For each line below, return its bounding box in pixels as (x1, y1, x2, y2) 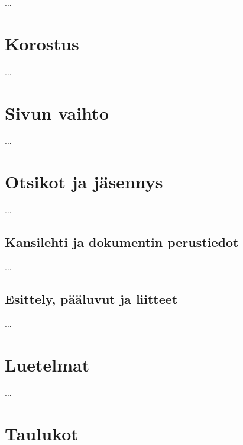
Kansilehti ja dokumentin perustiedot (5, 233, 239, 251)
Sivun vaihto (5, 100, 109, 124)
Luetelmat (5, 352, 90, 376)
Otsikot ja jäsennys (5, 169, 163, 194)
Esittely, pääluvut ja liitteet (5, 289, 178, 308)
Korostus (5, 31, 79, 55)
